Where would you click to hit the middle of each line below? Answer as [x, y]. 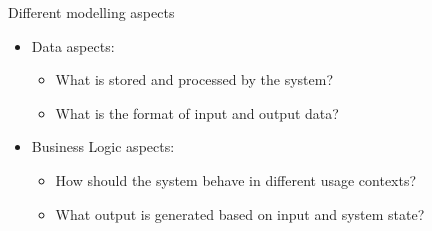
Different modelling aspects [91, 12]
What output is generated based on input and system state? [240, 213]
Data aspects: [73, 45]
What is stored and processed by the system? [194, 79]
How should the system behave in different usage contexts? [236, 179]
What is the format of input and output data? [197, 112]
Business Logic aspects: [103, 146]
